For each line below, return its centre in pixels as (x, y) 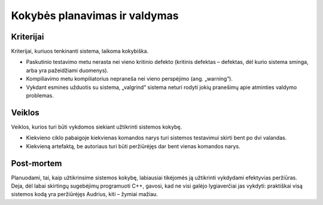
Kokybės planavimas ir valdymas (95, 16)
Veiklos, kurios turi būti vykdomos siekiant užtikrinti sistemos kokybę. (97, 127)
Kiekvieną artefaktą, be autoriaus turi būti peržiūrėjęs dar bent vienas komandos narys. (133, 146)
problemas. (40, 96)
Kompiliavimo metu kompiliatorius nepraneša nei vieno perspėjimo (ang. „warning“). (129, 79)
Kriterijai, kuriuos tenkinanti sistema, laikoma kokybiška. (80, 51)
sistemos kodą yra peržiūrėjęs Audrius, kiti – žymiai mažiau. (85, 194)
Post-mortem (36, 163)
